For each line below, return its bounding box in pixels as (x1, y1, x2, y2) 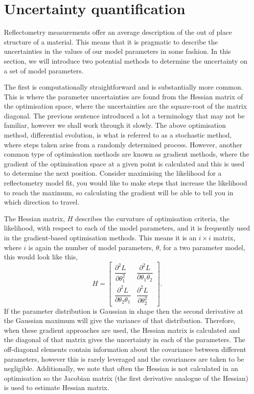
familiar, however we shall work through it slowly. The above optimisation (4, 120, 226, 130)
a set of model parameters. (4, 65, 84, 75)
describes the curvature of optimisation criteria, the (75, 213, 230, 223)
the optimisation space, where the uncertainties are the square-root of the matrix (4, 101, 247, 111)
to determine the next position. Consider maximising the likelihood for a (4, 168, 222, 178)
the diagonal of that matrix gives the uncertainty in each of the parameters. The (4, 334, 246, 345)
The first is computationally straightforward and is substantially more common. (4, 82, 243, 92)
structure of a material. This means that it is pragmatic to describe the (4, 36, 218, 46)
